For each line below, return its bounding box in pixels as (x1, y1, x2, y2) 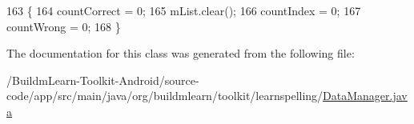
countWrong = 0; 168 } (6, 18, 121, 34)
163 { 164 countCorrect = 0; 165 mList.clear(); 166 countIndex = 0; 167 (6, 2, 361, 18)
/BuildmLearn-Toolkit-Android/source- (6, 71, 199, 88)
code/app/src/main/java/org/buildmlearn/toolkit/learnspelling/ (6, 87, 324, 104)
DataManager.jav (323, 87, 408, 104)
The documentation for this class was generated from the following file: (6, 45, 355, 62)
